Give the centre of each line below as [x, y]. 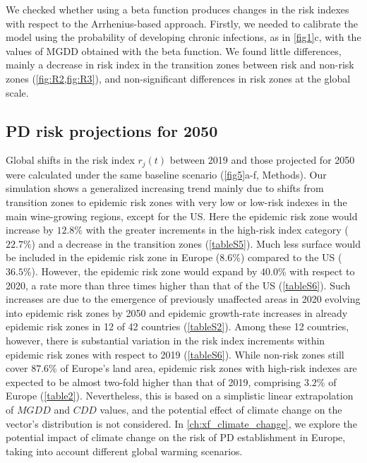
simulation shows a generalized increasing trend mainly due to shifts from [165, 188]
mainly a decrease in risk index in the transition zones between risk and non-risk [180, 65]
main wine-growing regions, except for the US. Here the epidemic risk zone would [182, 216]
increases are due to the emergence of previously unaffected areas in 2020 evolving [183, 299]
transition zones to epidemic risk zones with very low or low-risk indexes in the [176, 202]
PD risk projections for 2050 [112, 130]
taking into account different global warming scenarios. [124, 451]
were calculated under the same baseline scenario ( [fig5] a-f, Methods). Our [166, 174]
